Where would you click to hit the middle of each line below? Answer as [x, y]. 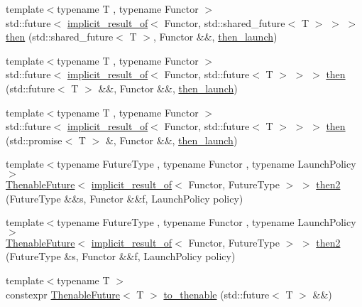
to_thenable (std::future [216, 294]
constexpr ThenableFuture [63, 294]
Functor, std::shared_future [225, 22]
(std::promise [34, 140]
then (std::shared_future [60, 37]
